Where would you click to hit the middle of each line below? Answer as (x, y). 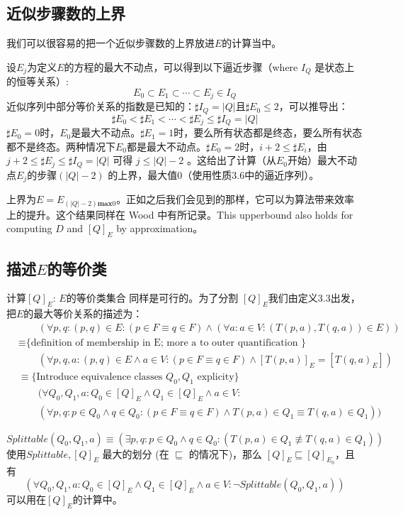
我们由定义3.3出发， (314, 298)
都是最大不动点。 (167, 146)
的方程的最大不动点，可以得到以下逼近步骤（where (181, 66)
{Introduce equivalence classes (97, 377)
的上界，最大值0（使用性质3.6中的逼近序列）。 (214, 174)
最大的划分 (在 (136, 453)
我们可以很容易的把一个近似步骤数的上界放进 (110, 43)
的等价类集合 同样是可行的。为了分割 (152, 298)
